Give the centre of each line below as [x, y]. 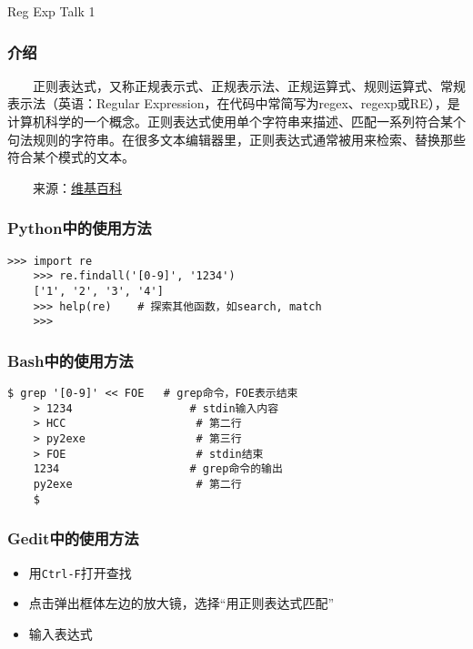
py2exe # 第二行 [137, 485]
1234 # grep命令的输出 [158, 469]
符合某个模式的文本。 [71, 157]
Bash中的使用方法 [70, 360]
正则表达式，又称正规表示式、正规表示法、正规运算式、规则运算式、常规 [249, 85]
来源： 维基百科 [77, 187]
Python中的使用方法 [80, 228]
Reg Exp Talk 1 [51, 11]
